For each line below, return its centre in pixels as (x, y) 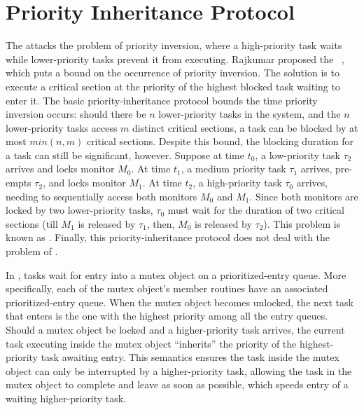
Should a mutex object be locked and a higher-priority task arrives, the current (175, 329)
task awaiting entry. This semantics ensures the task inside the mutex (190, 357)
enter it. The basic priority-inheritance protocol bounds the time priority (162, 100)
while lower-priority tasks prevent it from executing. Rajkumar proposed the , (175, 59)
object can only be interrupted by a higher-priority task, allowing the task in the (179, 370)
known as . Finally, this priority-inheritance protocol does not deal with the (168, 237)
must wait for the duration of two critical (256, 210)
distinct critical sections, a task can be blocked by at (245, 127)
